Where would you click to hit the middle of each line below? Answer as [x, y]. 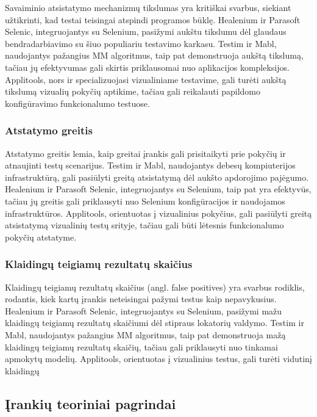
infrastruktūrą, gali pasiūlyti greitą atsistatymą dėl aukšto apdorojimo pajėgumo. [157, 177]
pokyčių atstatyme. [41, 237]
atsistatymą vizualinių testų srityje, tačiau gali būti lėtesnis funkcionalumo [144, 225]
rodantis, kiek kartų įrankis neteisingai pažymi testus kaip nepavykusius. [141, 299]
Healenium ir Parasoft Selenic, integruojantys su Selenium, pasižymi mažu [144, 310]
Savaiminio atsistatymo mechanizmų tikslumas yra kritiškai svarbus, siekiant [148, 7]
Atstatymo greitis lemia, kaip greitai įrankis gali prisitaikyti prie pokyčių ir [145, 153]
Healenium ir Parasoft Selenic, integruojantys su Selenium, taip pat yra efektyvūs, [158, 189]
